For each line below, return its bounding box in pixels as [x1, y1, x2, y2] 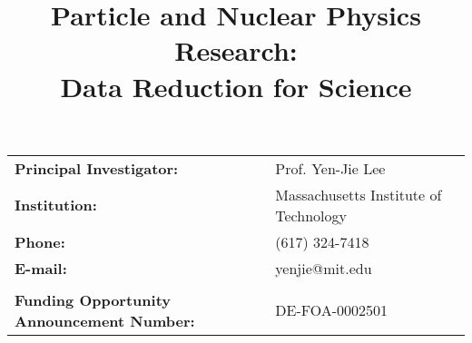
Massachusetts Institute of [275, 183, 442, 205]
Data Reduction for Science [60, 67, 412, 104]
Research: [174, 32, 298, 69]
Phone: [15, 230, 65, 252]
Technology [275, 204, 347, 226]
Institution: [15, 194, 97, 216]
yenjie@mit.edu [275, 257, 372, 279]
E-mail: [15, 257, 67, 279]
